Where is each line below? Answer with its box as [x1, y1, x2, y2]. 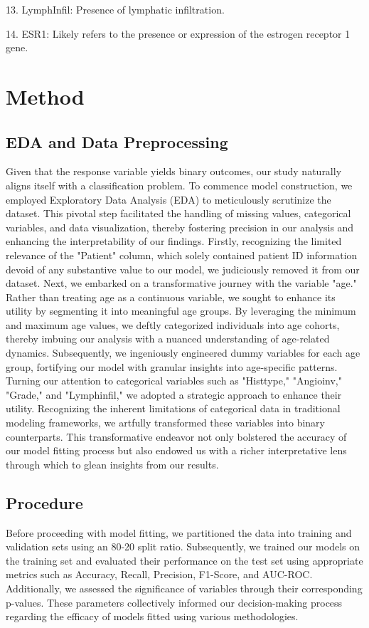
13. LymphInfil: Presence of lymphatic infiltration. [6, 2, 225, 16]
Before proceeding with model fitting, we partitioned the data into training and [6, 525, 352, 540]
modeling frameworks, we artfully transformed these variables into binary [6, 415, 325, 430]
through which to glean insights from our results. [6, 456, 219, 471]
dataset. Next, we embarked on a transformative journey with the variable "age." [6, 276, 357, 291]
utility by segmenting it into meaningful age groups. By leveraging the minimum [6, 303, 356, 318]
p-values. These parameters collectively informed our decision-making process [6, 595, 343, 609]
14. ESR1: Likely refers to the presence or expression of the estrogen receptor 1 [6, 26, 351, 41]
